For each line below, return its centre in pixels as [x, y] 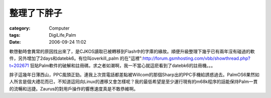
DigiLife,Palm [62, 35]
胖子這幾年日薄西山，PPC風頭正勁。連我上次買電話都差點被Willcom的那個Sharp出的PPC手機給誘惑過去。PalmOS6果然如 [134, 74]
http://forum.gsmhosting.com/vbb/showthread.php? [196, 58]
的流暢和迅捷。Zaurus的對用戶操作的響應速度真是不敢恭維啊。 [74, 88]
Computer [59, 28]
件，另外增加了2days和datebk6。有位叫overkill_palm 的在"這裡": [76, 58]
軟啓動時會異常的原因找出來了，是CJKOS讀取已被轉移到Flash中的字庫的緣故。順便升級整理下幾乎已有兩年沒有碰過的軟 [132, 51]
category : [20, 28]
